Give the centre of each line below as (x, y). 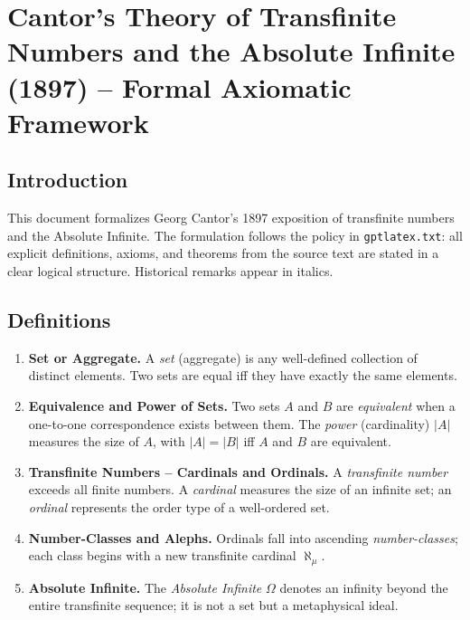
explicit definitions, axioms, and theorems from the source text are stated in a (223, 253)
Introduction (68, 180)
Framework (78, 122)
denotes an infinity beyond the (364, 587)
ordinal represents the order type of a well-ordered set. (179, 506)
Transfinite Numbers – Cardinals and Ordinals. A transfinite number (238, 471)
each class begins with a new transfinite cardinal (162, 555)
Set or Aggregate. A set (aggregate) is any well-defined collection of (223, 357)
